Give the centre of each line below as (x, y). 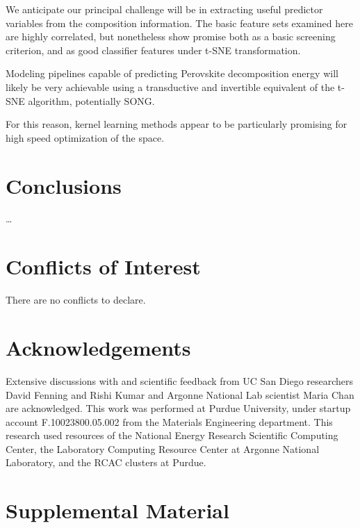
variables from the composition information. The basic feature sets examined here (179, 23)
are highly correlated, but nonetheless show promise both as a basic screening (171, 36)
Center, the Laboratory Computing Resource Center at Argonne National (163, 448)
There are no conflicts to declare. (76, 300)
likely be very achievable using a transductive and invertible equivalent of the (170, 86)
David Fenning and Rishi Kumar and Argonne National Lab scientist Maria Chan (180, 394)
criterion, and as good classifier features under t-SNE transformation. (153, 50)
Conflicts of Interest (103, 266)
